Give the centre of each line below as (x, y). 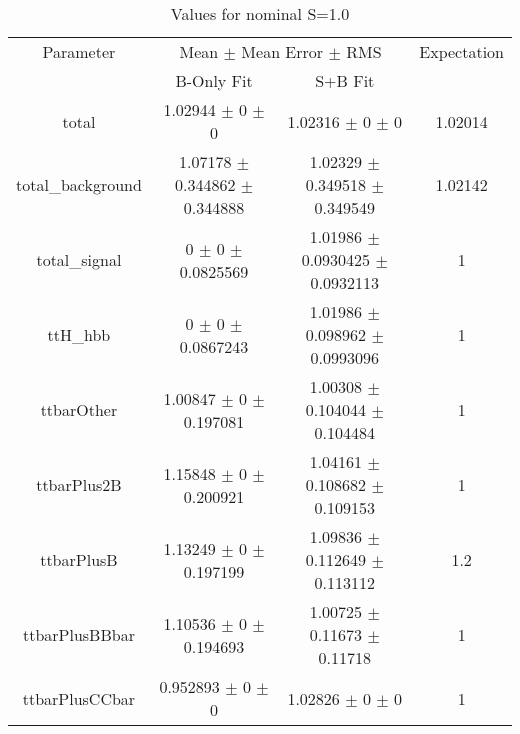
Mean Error (282, 51)
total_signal (79, 259)
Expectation (461, 51)
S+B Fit (345, 80)
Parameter (79, 51)
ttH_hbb (79, 334)
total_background (79, 184)
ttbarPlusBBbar (78, 634)
